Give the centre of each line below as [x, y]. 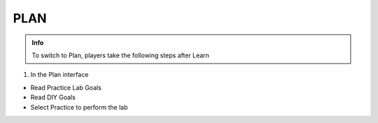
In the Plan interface [59, 75]
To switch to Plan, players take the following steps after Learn [121, 55]
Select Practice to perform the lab [79, 107]
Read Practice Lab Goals [66, 87]
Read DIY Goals [53, 97]
